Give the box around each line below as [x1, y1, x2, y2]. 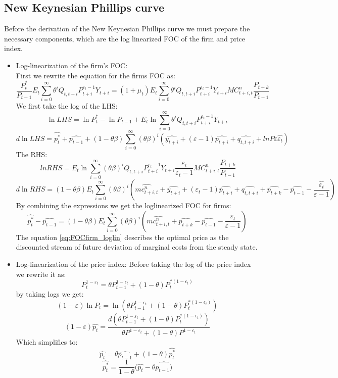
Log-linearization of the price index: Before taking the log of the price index [16, 258, 251, 269]
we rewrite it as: [16, 268, 66, 279]
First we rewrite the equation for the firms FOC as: [16, 70, 175, 80]
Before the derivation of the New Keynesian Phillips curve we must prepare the [4, 23, 250, 34]
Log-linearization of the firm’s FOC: [16, 60, 128, 70]
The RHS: [16, 149, 47, 160]
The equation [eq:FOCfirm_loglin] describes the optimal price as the [16, 231, 229, 242]
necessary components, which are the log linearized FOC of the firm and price [4, 33, 245, 43]
